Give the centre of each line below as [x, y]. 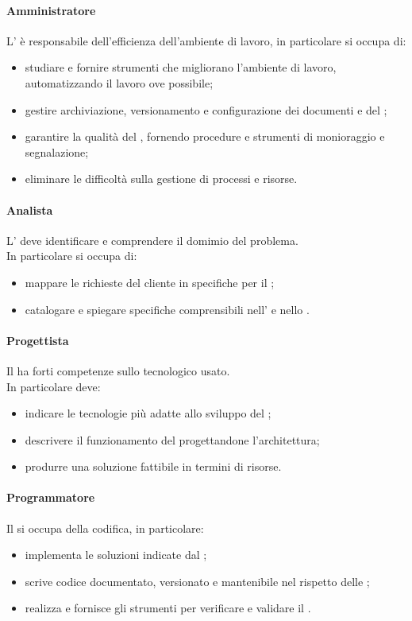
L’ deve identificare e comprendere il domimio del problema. [152, 240]
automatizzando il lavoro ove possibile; [119, 82]
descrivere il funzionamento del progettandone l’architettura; [172, 439]
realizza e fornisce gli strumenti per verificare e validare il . [168, 608]
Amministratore [51, 10]
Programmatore [51, 497]
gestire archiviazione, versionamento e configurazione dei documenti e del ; [206, 109]
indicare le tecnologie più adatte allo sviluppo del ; [148, 413]
